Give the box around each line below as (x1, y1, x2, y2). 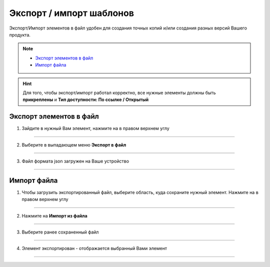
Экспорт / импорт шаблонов (9, 7, 134, 18)
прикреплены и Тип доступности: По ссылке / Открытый (22, 96, 149, 102)
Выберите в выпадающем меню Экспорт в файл (21, 141, 126, 147)
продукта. (9, 31, 31, 37)
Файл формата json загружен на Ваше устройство (21, 158, 129, 164)
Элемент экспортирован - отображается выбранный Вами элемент (21, 245, 167, 251)
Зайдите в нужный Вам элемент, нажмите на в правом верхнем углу (21, 125, 169, 131)
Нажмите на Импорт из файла (21, 212, 87, 218)
